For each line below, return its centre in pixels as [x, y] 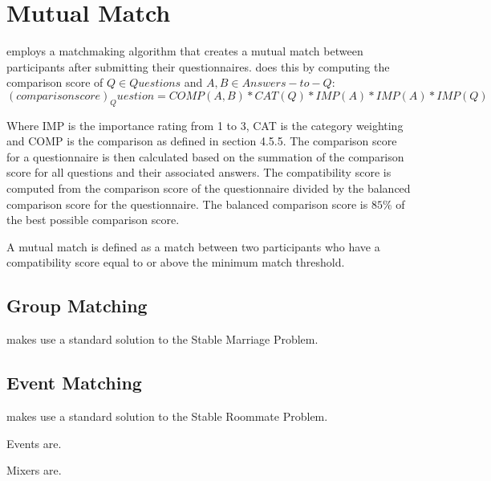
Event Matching [74, 383]
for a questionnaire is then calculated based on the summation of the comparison [205, 156]
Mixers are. [34, 470]
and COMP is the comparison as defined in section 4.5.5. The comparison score [202, 141]
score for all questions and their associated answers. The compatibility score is [199, 172]
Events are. [34, 443]
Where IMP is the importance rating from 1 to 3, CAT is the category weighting [205, 125]
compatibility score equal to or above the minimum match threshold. [176, 262]
